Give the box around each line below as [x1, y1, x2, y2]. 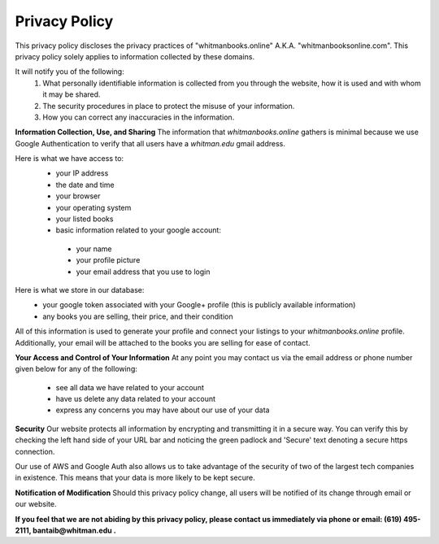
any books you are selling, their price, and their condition [42, 311, 233, 321]
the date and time [55, 180, 115, 189]
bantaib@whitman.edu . [33, 525, 117, 535]
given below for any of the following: [15, 364, 138, 374]
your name [76, 244, 113, 254]
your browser [55, 191, 101, 201]
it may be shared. [42, 89, 101, 99]
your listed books [55, 214, 114, 224]
